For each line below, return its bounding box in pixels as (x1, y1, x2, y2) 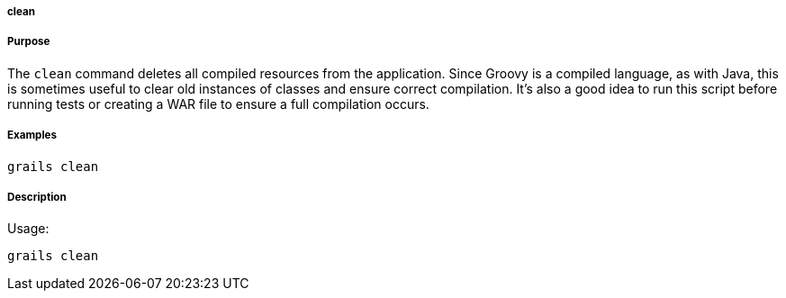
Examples (7, 129, 57, 142)
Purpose (7, 35, 50, 49)
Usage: (7, 221, 50, 237)
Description (7, 190, 67, 203)
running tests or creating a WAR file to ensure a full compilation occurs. (7, 95, 429, 112)
